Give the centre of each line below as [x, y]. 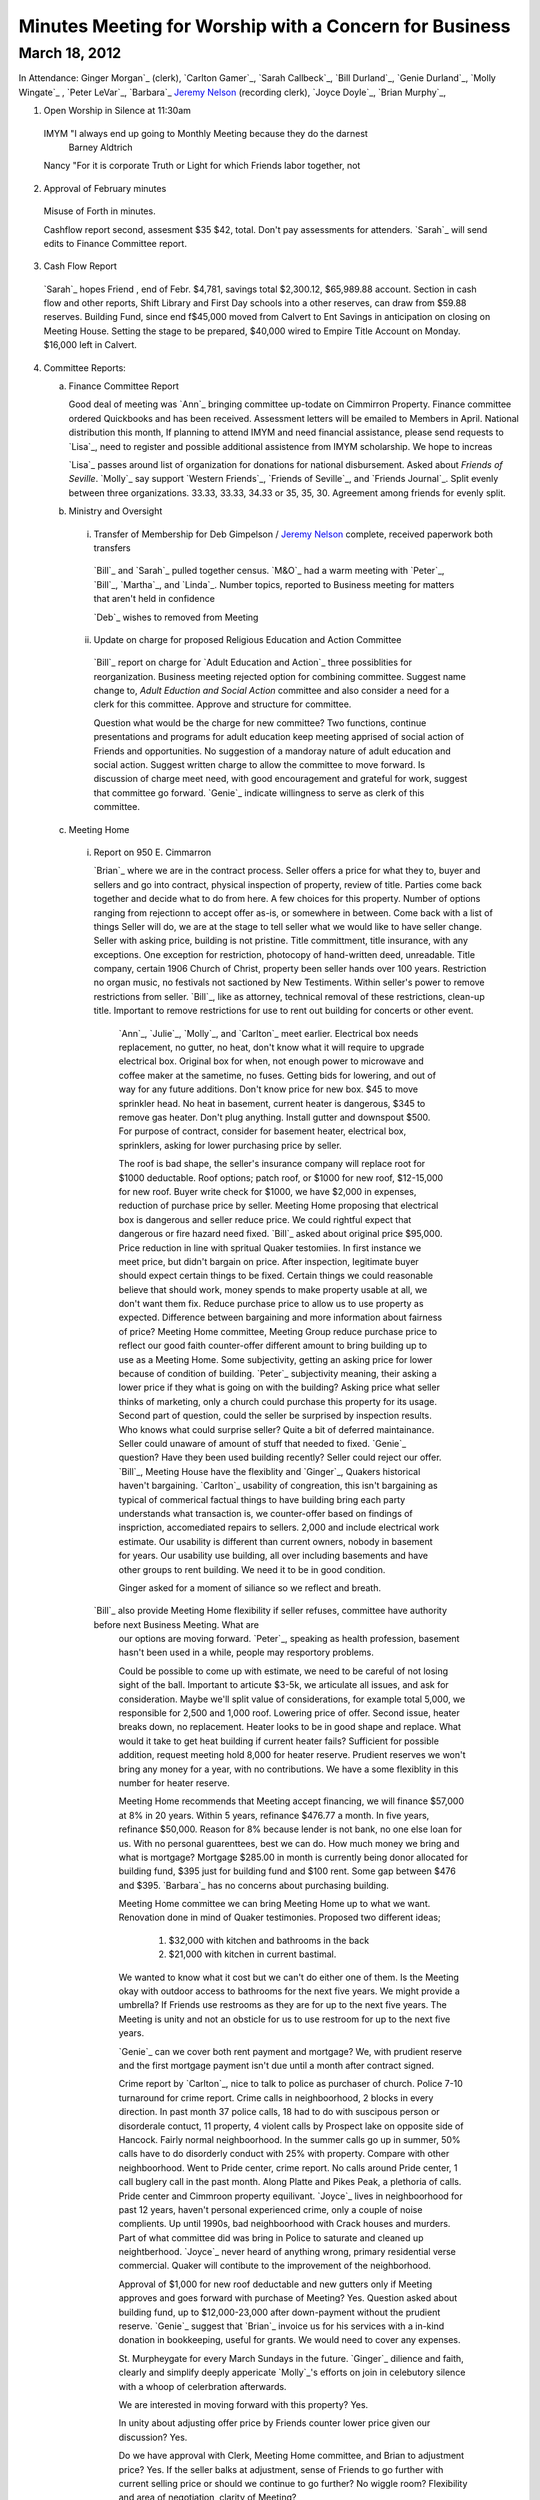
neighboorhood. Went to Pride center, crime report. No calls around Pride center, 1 [288, 2167]
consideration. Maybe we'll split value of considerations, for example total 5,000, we [292, 1699]
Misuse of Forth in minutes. [99, 211]
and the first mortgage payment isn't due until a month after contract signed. [276, 2065]
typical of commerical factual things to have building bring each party [262, 1499]
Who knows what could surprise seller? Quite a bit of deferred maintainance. [276, 1429]
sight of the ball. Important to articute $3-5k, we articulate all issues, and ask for [283, 1685]
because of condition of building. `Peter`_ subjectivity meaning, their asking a [277, 1374]
